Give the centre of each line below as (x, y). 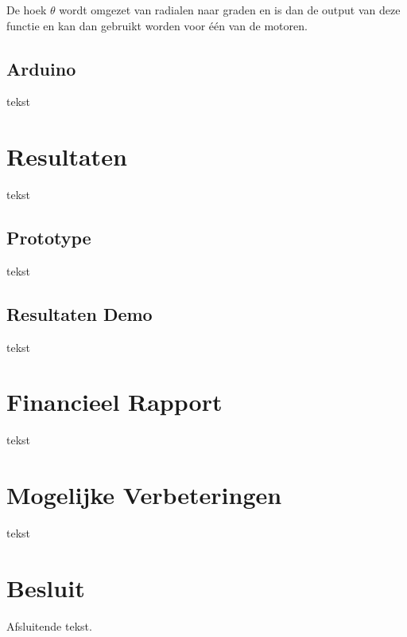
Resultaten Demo (79, 313)
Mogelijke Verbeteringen (144, 495)
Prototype (49, 238)
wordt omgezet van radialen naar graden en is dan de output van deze (230, 10)
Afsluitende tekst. (49, 625)
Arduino (41, 68)
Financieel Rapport (114, 402)
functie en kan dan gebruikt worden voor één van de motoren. (157, 25)
